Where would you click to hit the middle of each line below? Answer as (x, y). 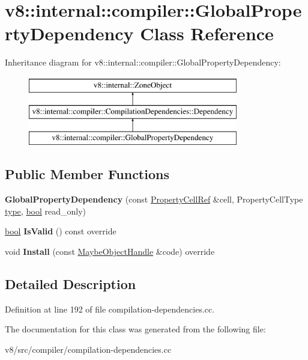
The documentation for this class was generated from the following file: (135, 329)
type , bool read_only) (46, 211)
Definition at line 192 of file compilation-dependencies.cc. (110, 309)
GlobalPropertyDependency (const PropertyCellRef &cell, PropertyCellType (154, 199)
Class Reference (207, 33)
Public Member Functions (87, 174)
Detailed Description (71, 283)
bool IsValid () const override (61, 231)
